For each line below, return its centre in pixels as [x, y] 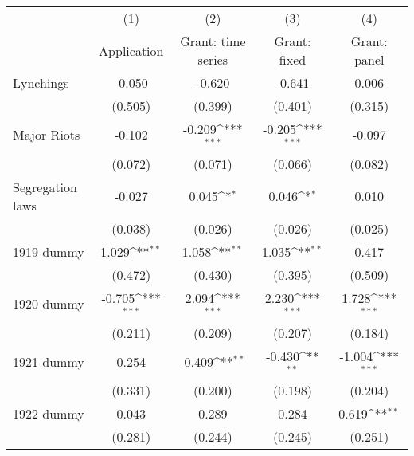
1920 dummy [49, 304]
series [213, 59]
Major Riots [47, 135]
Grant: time [213, 41]
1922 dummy [49, 414]
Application [131, 50]
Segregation [45, 187]
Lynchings [41, 83]
